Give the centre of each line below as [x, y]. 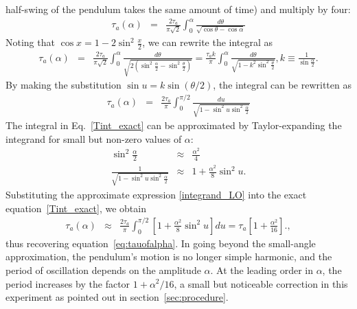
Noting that [30, 42]
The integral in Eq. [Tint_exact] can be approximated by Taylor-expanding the [174, 125]
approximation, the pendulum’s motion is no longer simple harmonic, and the [169, 256]
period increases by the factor [68, 283]
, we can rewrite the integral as [208, 42]
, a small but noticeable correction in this [261, 283]
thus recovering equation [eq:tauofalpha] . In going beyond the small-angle [161, 243]
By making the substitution [64, 85]
